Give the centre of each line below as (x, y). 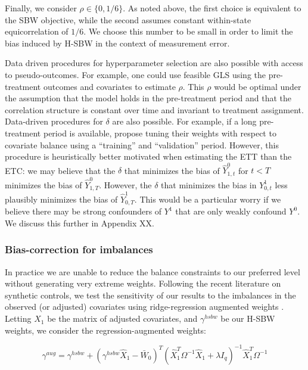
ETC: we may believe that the (60, 170)
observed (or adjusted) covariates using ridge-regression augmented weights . (144, 307)
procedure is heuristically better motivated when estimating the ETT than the (148, 156)
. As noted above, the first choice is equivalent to (212, 8)
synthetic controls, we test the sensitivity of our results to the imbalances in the (150, 295)
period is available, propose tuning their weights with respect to (160, 133)
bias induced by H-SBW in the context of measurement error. (117, 43)
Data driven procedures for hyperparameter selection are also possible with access (154, 63)
